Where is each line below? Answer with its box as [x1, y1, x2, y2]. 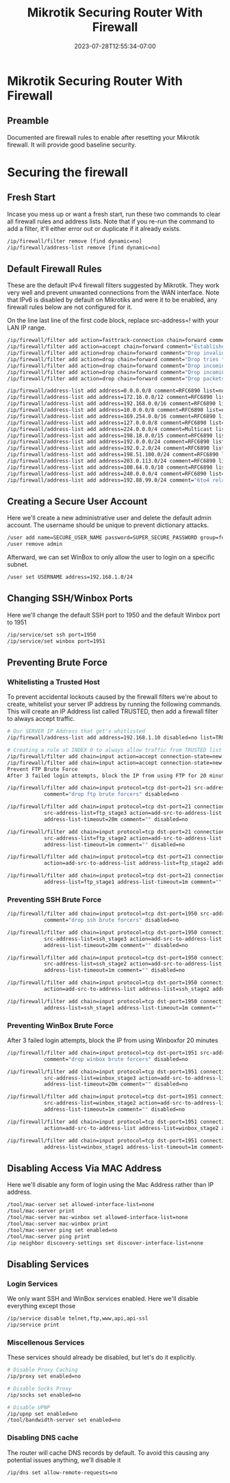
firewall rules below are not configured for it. [7, 303, 133, 311]
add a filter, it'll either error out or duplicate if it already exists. [7, 224, 181, 232]
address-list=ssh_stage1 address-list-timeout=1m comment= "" [43, 1004, 222, 1012]
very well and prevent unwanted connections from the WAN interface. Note [7, 289, 220, 297]
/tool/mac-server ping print [7, 1233, 90, 1240]
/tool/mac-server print [7, 1208, 75, 1214]
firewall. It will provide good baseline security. [7, 140, 137, 149]
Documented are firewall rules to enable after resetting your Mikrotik [7, 133, 200, 141]
